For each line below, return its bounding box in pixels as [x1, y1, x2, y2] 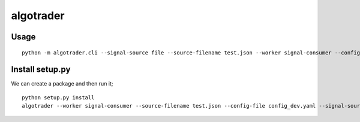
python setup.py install [22, 94, 95, 101]
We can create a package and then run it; [11, 80, 113, 87]
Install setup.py [11, 65, 71, 75]
